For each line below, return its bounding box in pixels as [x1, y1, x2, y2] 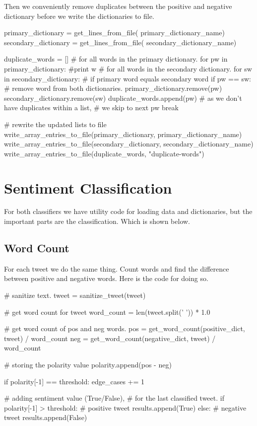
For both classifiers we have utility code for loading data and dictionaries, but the [4, 206, 253, 216]
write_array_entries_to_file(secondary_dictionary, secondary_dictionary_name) [4, 139, 254, 149]
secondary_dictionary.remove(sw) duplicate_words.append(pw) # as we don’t [4, 92, 242, 103]
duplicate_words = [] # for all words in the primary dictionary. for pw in [4, 54, 228, 64]
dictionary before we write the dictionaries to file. [4, 10, 154, 21]
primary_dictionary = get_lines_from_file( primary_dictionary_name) [4, 27, 225, 38]
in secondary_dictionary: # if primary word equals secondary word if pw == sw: [4, 73, 251, 83]
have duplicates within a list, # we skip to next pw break [4, 102, 179, 113]
